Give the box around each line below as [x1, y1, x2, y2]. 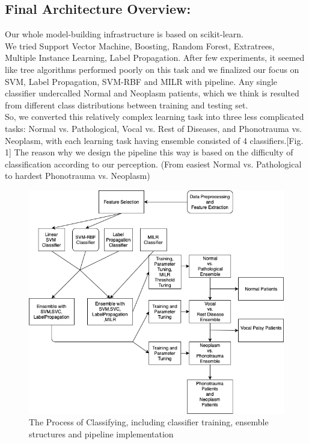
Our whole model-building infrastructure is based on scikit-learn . [5, 28, 243, 40]
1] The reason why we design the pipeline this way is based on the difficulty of [5, 146, 293, 158]
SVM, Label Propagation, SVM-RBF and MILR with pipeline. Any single [5, 75, 278, 87]
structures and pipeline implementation [29, 427, 174, 440]
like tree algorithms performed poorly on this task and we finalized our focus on [5, 63, 299, 75]
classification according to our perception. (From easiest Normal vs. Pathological [5, 157, 302, 170]
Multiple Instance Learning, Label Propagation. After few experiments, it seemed [5, 51, 305, 64]
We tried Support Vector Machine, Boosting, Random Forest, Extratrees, [5, 39, 275, 52]
